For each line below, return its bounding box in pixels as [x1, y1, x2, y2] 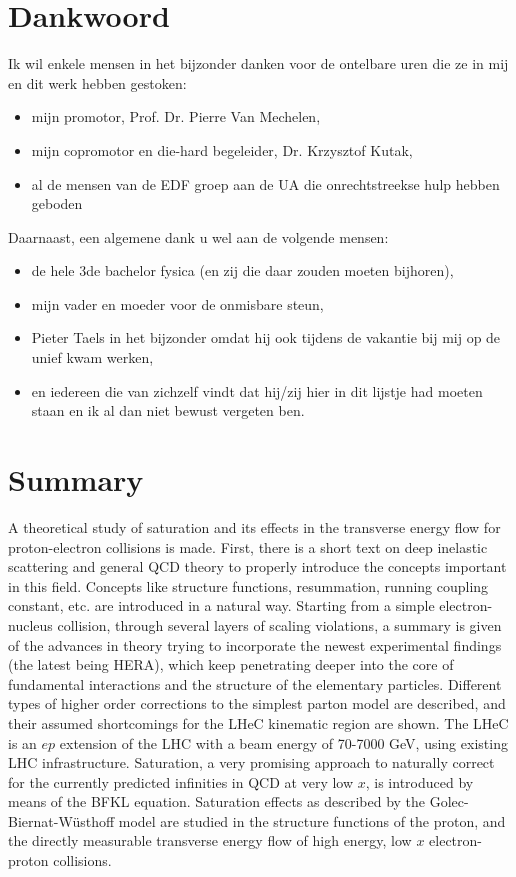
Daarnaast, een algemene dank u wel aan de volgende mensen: [8, 226, 389, 247]
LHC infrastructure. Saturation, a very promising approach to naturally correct [8, 752, 495, 773]
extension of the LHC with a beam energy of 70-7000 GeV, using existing [59, 732, 508, 753]
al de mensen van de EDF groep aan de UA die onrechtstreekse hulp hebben [31, 173, 500, 194]
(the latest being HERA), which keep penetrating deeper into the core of [8, 654, 454, 675]
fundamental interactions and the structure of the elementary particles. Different [8, 673, 502, 694]
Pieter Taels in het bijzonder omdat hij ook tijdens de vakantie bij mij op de [31, 327, 501, 348]
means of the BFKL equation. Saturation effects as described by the [8, 791, 426, 812]
